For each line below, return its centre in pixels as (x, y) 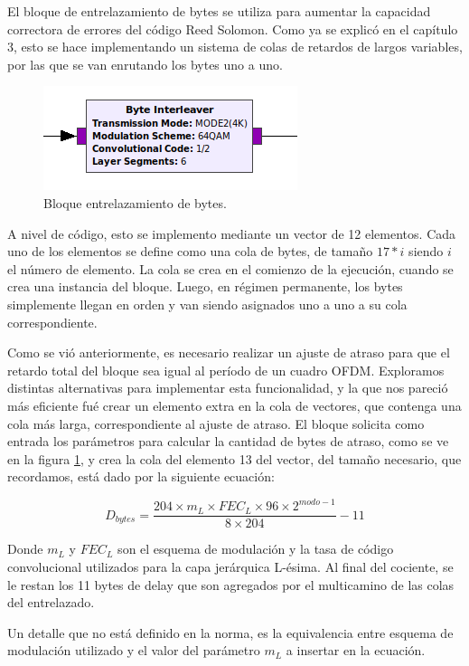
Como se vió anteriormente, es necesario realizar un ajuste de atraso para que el (229, 352)
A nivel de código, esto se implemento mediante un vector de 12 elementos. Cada (232, 233)
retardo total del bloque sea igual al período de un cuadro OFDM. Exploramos (226, 370)
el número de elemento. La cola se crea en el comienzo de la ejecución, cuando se (230, 268)
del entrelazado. (51, 602)
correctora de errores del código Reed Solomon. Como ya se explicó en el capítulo (233, 29)
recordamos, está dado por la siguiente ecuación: (141, 476)
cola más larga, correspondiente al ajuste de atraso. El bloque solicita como (216, 423)
